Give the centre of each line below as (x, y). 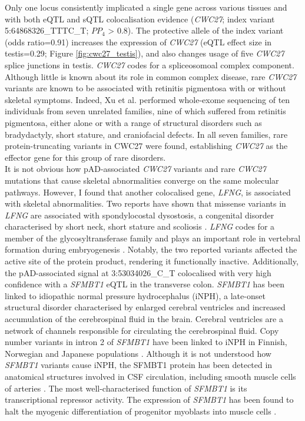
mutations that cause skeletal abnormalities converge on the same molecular (142, 180)
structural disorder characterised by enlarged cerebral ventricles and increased (145, 307)
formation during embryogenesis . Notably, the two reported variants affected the (151, 249)
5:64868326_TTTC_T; (47, 30)
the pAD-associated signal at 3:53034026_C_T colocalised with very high (138, 272)
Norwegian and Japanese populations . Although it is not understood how (138, 353)
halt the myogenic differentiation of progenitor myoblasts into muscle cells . (141, 411)
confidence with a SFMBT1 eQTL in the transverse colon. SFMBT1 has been (145, 284)
